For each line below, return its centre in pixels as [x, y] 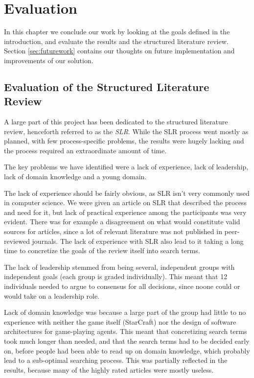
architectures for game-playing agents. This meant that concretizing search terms [126, 331]
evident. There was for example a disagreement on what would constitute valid [122, 222]
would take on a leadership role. [52, 295]
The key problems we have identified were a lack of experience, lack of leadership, [126, 167]
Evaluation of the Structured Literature [107, 86]
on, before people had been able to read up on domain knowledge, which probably [127, 350]
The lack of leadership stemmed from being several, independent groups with [119, 267]
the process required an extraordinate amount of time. [85, 150]
